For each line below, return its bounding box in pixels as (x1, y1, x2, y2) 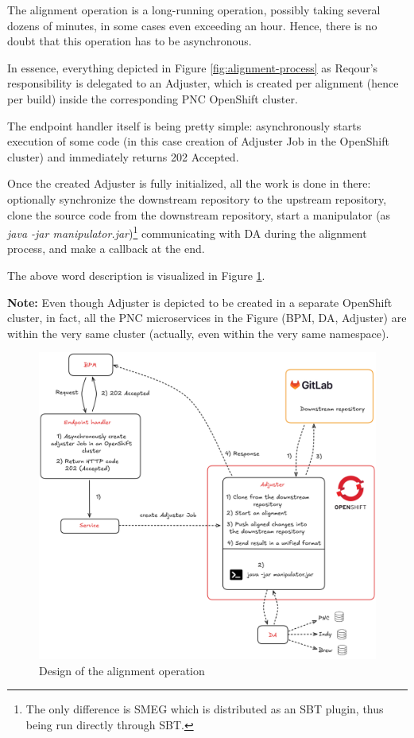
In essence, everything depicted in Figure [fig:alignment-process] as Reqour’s (7, 59, 378, 76)
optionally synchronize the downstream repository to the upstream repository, (7, 190, 387, 207)
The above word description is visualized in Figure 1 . (7, 266, 265, 283)
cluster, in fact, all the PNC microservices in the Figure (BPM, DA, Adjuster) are (7, 309, 407, 326)
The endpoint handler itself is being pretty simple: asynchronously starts (7, 117, 362, 134)
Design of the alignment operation (39, 662, 205, 678)
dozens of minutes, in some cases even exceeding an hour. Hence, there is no (7, 17, 377, 33)
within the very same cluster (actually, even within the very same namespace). (7, 324, 389, 341)
